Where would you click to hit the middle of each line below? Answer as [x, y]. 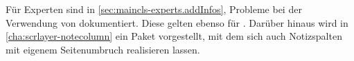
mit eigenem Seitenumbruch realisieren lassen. [103, 49]
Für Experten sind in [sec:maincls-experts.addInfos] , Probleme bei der [154, 9]
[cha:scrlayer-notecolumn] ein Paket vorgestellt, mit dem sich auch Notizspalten [174, 36]
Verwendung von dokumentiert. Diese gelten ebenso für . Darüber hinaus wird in [177, 22]
